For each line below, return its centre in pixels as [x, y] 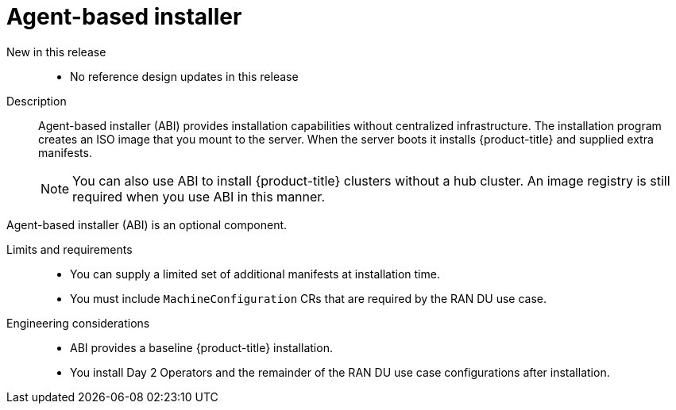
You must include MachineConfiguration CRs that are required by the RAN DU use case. [308, 298]
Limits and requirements [70, 249]
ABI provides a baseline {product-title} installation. [201, 347]
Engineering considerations [78, 323]
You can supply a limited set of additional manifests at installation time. [255, 274]
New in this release [56, 52]
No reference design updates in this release [184, 76]
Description [37, 101]
